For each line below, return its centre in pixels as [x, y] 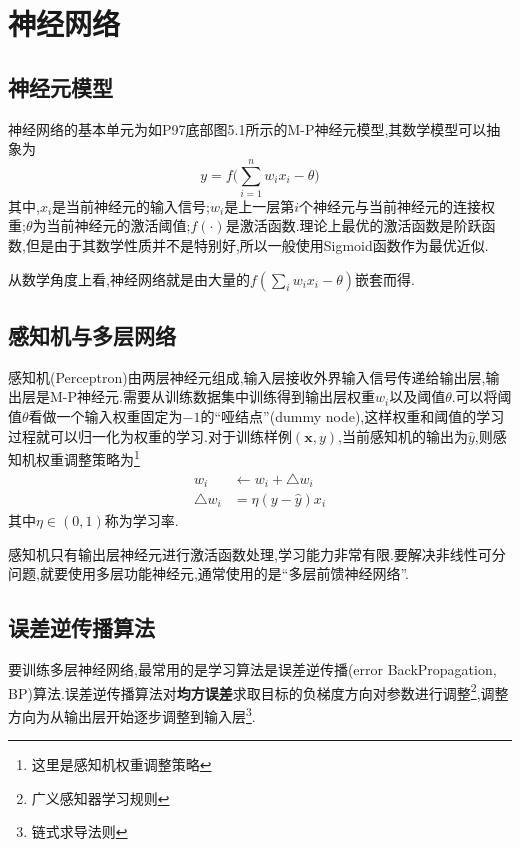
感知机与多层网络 [92, 335]
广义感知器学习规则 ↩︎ [100, 797]
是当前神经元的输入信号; [131, 205]
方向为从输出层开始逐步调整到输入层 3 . [132, 714]
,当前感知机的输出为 [402, 435]
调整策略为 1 [101, 457]
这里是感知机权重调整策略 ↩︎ [121, 764]
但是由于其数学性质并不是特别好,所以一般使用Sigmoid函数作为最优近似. [257, 245]
